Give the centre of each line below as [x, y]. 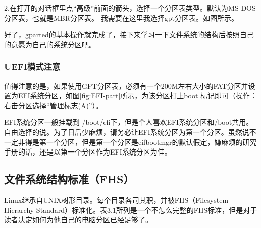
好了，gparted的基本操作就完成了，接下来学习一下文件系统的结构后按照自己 [129, 34]
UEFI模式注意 [32, 67]
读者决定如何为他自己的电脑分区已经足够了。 [78, 220]
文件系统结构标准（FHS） [69, 179]
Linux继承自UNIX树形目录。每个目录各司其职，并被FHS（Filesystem [116, 200]
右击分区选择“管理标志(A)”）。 [54, 105]
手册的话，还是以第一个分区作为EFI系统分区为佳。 [88, 152]
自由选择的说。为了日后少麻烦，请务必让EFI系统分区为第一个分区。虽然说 [127, 132]
